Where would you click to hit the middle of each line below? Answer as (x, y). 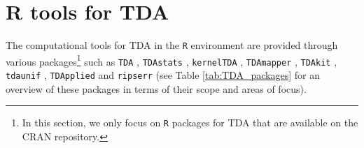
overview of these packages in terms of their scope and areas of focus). (156, 88)
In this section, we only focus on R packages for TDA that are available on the (190, 123)
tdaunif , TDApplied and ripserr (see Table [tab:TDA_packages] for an (163, 75)
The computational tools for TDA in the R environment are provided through (172, 45)
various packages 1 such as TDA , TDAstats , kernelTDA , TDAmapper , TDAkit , (171, 60)
